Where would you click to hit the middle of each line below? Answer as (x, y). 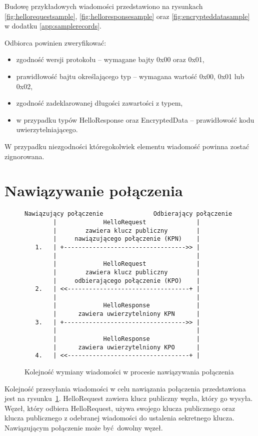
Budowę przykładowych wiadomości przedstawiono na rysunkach (104, 6)
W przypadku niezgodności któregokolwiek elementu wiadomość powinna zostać (127, 146)
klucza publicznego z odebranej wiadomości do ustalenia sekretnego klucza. (119, 418)
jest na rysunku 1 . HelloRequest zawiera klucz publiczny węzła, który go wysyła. (129, 398)
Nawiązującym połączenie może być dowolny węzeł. (84, 428)
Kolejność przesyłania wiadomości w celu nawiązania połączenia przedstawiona (125, 388)
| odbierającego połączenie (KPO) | (126, 281)
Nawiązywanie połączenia (94, 190)
